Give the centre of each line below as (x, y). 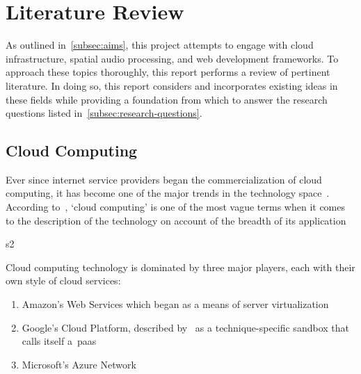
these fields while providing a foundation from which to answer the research (167, 99)
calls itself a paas (59, 341)
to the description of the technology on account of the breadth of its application (176, 220)
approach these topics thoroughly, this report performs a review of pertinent (168, 72)
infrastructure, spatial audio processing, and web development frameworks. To (172, 58)
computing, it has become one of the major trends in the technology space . (168, 193)
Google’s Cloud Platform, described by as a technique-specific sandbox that (185, 327)
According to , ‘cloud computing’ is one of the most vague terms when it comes (176, 207)
